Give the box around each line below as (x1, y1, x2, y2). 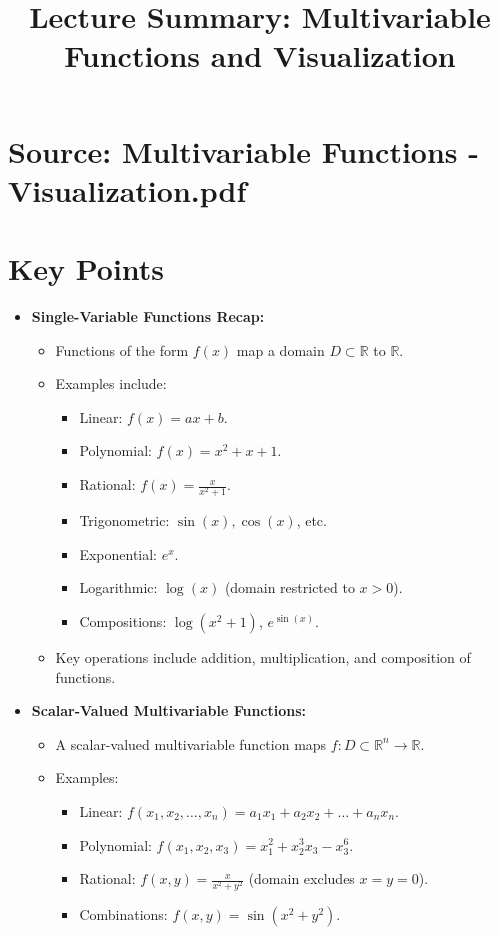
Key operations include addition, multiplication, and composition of (55, 646, 471, 667)
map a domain (236, 339, 325, 360)
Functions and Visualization (64, 35, 456, 76)
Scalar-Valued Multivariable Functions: (31, 700, 307, 721)
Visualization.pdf (8, 169, 247, 210)
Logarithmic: (79, 577, 158, 598)
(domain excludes (248, 868, 355, 889)
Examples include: (55, 373, 167, 394)
